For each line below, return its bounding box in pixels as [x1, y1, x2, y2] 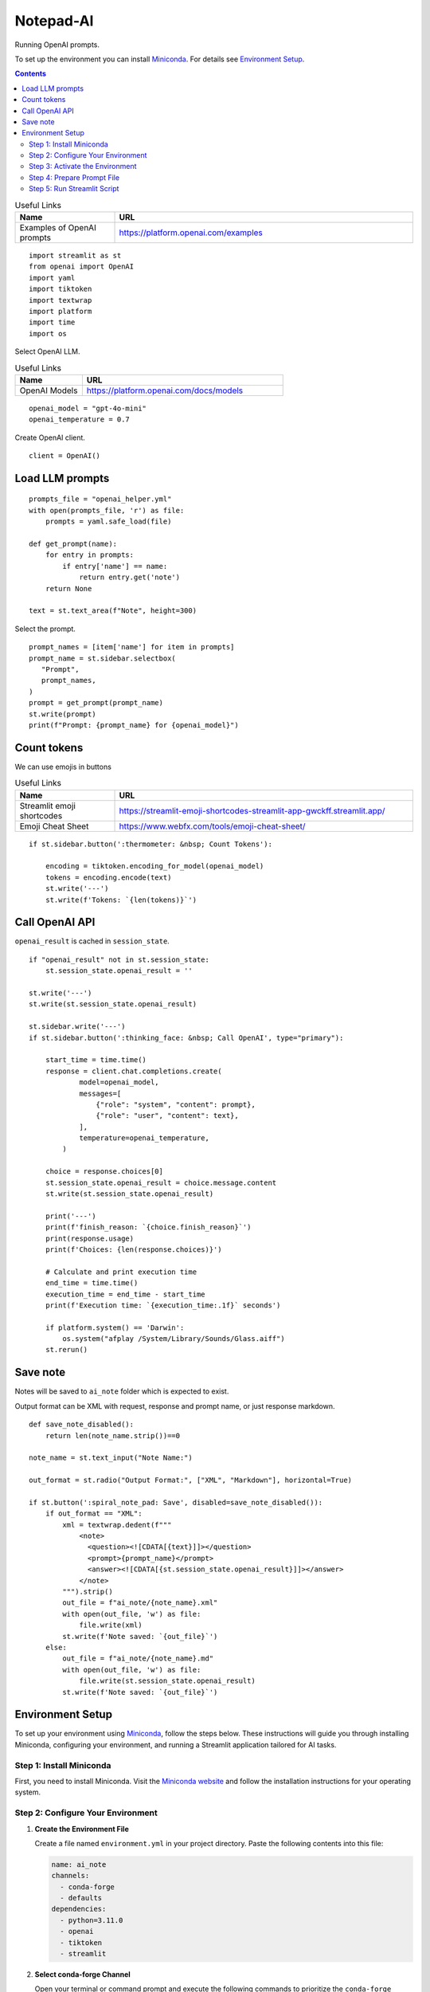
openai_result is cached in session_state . [14, 936, 170, 946]
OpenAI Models [19, 385, 78, 396]
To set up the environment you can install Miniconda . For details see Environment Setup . [14, 54, 305, 64]
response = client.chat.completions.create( [45, 1066, 222, 1076]
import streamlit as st [29, 251, 122, 260]
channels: [51, 1871, 90, 1880]
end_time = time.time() [45, 1279, 139, 1288]
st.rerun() [45, 1345, 88, 1355]
